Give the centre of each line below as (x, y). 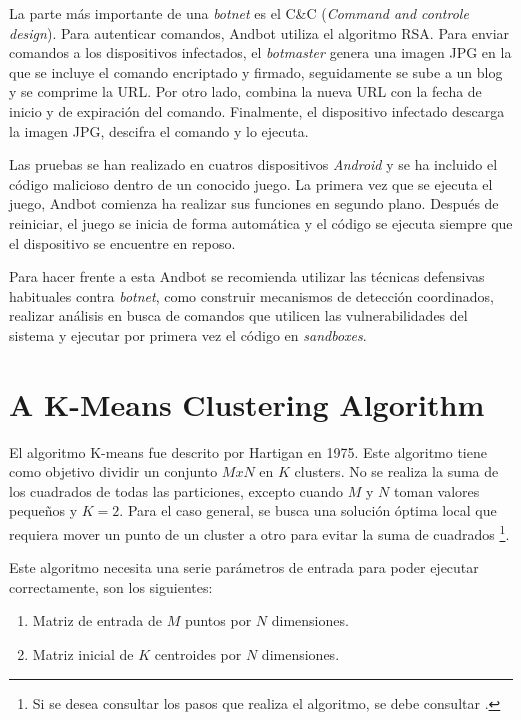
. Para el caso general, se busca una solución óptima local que (308, 510)
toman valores (437, 490)
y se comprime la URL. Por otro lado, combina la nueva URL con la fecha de (245, 91)
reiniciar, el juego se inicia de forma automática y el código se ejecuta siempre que (261, 222)
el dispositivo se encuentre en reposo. (122, 242)
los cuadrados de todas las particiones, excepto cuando (176, 490)
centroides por (198, 654)
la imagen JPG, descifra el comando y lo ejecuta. (159, 130)
